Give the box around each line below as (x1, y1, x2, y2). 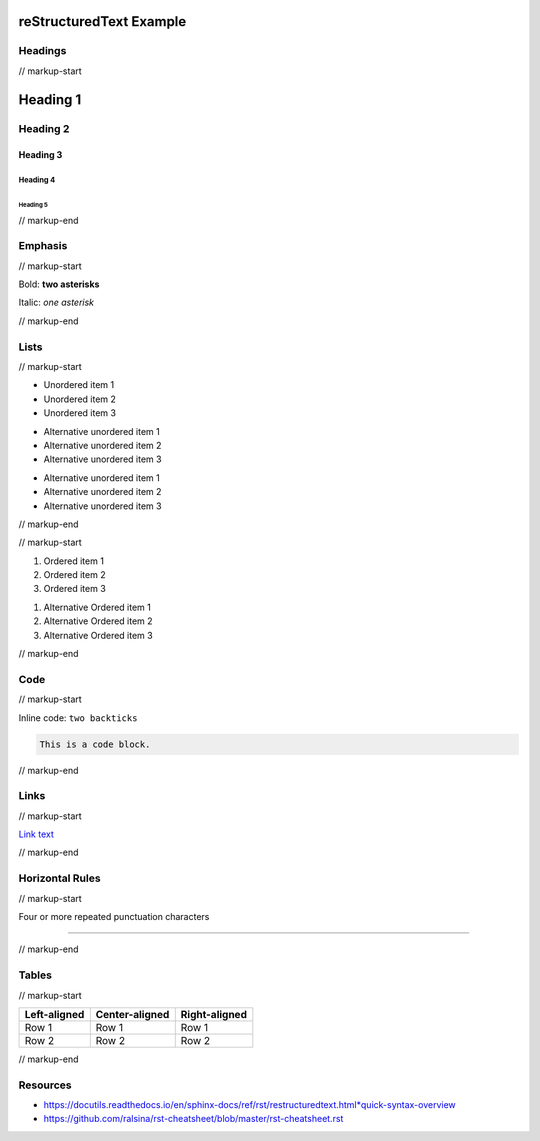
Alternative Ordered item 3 (43, 629, 154, 641)
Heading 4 (18, 175, 56, 185)
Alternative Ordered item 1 (43, 601, 152, 613)
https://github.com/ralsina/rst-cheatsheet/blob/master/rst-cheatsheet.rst (43, 1113, 344, 1125)
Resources (18, 1078, 72, 1092)
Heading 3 (18, 149, 63, 161)
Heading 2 (18, 121, 70, 135)
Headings (18, 44, 67, 58)
